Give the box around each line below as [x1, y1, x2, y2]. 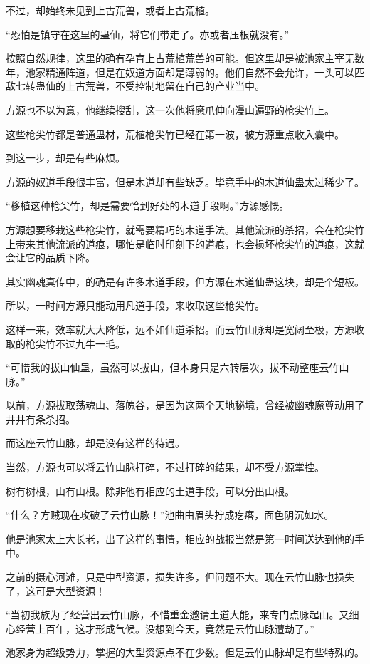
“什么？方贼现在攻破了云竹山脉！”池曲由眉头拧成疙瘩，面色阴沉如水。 [6, 507, 334, 522]
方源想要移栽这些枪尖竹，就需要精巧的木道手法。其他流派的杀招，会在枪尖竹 [6, 222, 364, 237]
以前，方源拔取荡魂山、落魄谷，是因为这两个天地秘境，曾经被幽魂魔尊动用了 [6, 398, 364, 413]
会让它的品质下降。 [6, 250, 95, 265]
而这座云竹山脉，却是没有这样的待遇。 [6, 435, 185, 450]
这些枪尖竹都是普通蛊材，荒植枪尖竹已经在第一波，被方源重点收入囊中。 [6, 126, 344, 141]
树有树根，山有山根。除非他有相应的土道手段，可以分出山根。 [6, 483, 295, 498]
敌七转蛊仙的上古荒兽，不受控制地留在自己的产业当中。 [6, 78, 265, 93]
